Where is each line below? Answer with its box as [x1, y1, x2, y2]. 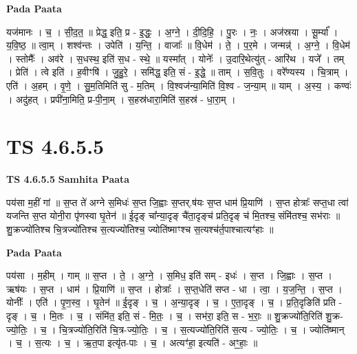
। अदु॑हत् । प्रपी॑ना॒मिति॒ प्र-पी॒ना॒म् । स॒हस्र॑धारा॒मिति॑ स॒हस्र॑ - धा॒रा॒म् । [6, 91, 236, 106]
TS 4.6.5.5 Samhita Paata [6, 172, 130, 186]
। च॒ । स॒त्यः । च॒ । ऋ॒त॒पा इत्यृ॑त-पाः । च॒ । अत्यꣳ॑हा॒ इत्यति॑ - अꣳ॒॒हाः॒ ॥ [6, 335, 258, 350]
